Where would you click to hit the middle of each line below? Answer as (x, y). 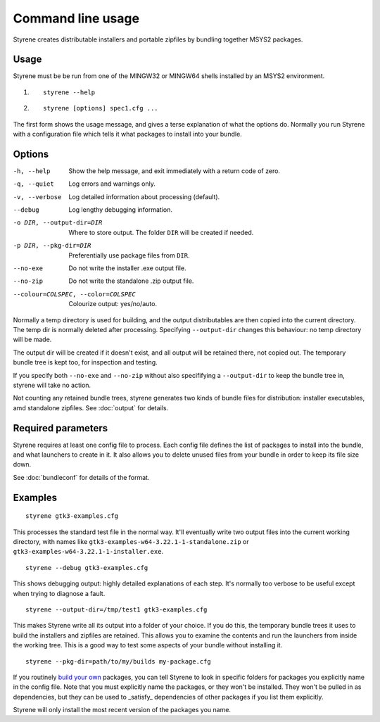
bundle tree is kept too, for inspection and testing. (85, 362)
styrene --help (69, 92)
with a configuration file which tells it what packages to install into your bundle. (127, 134)
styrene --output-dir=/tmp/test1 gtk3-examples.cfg (116, 609)
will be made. (32, 340)
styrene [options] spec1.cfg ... (101, 108)
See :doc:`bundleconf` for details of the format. (81, 477)
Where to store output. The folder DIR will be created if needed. (161, 232)
